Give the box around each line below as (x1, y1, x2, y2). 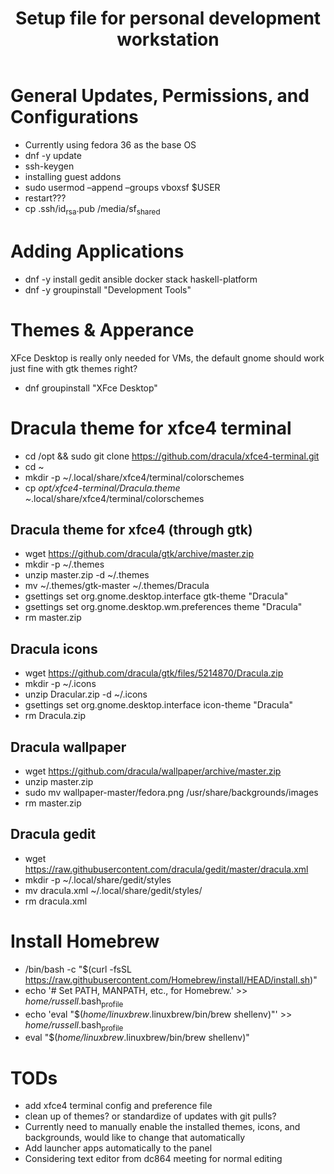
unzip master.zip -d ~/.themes (24, 569, 150, 581)
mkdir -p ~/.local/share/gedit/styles (24, 873, 172, 886)
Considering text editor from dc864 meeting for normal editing (24, 1153, 283, 1165)
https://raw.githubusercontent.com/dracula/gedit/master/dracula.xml (24, 863, 309, 875)
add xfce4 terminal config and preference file (24, 1100, 213, 1112)
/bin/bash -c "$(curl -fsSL (24, 963, 132, 975)
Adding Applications (10, 240, 185, 262)
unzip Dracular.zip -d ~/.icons (24, 688, 148, 701)
